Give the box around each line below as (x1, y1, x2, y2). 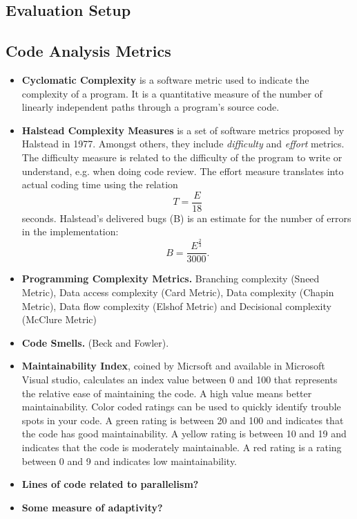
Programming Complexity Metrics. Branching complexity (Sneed (21, 271, 320, 286)
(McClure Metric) (21, 312, 97, 327)
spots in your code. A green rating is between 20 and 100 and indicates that (21, 412, 344, 427)
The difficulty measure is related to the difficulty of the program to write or (21, 149, 342, 164)
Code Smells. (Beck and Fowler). (21, 335, 169, 349)
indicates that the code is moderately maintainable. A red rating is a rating (21, 439, 342, 454)
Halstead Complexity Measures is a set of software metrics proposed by (21, 122, 345, 137)
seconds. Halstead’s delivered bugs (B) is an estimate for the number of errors (21, 210, 351, 225)
